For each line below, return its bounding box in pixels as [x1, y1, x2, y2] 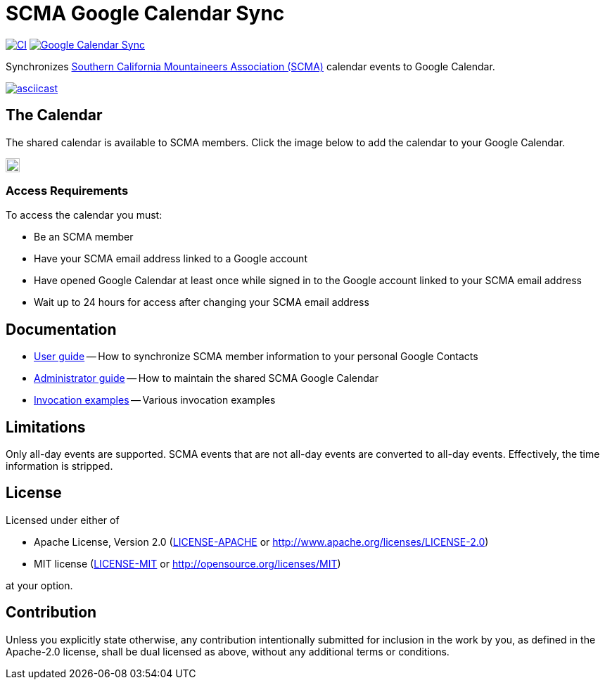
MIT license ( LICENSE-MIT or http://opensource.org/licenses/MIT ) [34, 557, 341, 570]
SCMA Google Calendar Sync [6, 1, 285, 25]
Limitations [6, 418, 86, 436]
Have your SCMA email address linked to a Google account [34, 252, 307, 265]
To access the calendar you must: [6, 209, 163, 222]
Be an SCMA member [34, 231, 134, 243]
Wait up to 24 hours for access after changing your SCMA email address [34, 296, 369, 309]
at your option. [6, 579, 73, 591]
